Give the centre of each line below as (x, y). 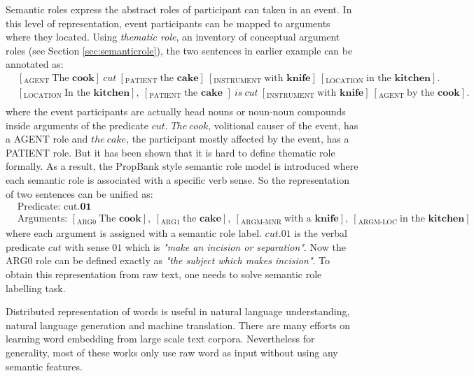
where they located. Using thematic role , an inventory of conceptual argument (173, 37)
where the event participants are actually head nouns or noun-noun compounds (176, 111)
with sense (87, 246)
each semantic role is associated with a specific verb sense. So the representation (178, 180)
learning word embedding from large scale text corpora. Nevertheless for (160, 339)
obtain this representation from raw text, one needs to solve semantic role (164, 274)
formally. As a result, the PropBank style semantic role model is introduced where (182, 166)
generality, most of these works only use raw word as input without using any (172, 353)
